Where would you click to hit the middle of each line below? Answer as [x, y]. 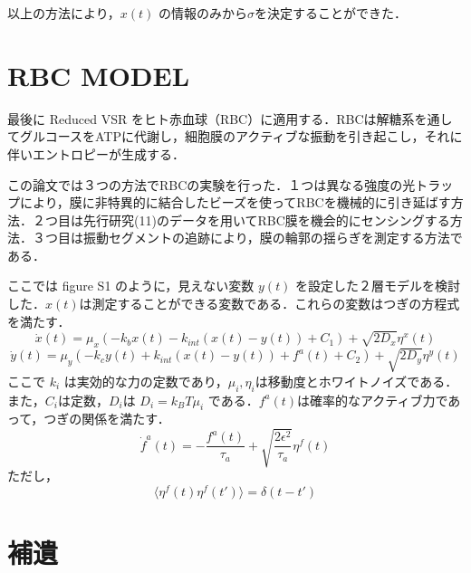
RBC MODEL [99, 75]
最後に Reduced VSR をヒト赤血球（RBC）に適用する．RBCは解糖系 [211, 118]
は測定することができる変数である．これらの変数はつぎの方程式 [269, 304]
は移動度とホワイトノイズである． [356, 381]
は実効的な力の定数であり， [146, 381]
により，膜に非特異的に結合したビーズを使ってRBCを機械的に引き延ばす [235, 202]
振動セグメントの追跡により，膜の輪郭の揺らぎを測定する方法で [273, 238]
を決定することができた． [330, 13]
